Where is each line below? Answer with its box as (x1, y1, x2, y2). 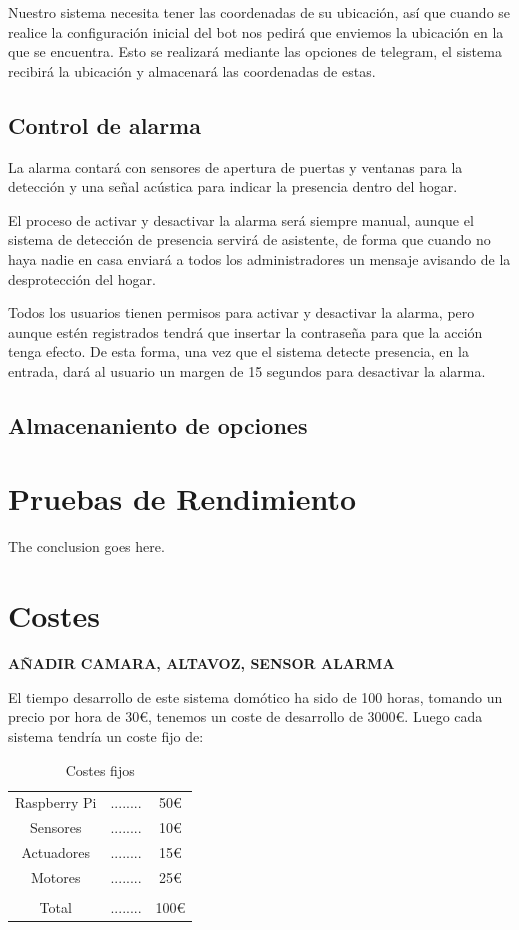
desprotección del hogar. (8, 268, 156, 289)
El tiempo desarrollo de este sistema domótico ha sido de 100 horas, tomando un (8, 686, 503, 707)
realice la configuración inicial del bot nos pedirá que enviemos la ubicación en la (8, 21, 504, 42)
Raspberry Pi (15, 792, 97, 813)
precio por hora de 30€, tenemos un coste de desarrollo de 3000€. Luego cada (8, 706, 483, 727)
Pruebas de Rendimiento (8, 478, 357, 519)
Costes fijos (65, 759, 135, 780)
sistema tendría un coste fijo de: (8, 725, 204, 746)
